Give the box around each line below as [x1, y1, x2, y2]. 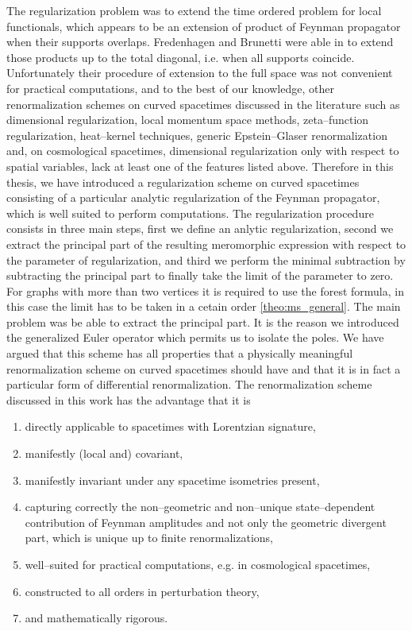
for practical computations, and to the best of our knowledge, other [6, 79, 334, 96]
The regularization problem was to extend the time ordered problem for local [6, 2, 382, 18]
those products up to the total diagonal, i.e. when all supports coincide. [6, 48, 355, 65]
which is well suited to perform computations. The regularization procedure [6, 204, 374, 221]
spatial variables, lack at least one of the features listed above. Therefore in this [6, 157, 394, 174]
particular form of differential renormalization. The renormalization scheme [6, 376, 372, 393]
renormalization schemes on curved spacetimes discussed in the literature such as [6, 95, 400, 112]
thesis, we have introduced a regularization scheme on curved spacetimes [6, 173, 360, 190]
